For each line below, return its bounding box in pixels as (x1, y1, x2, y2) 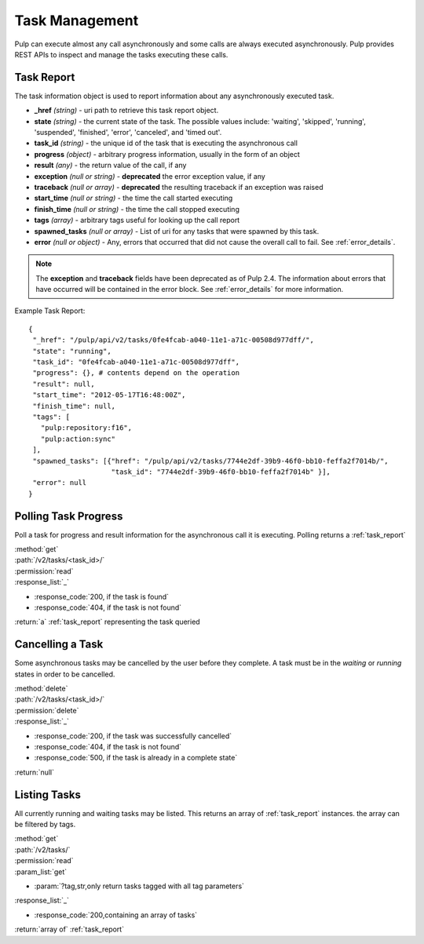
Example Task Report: (14, 306, 86, 315)
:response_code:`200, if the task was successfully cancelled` (34, 731, 232, 741)
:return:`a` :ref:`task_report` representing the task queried (14, 617, 200, 627)
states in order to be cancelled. (14, 669, 115, 679)
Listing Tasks (14, 788, 82, 801)
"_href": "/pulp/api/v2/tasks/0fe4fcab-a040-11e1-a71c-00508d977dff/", (32, 336, 314, 344)
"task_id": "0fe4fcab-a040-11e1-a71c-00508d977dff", (32, 358, 239, 366)
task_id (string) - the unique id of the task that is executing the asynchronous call (34, 138, 298, 148)
